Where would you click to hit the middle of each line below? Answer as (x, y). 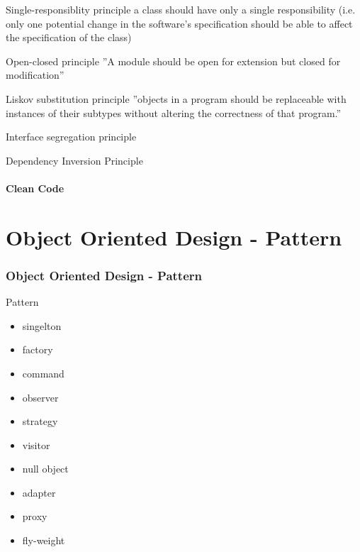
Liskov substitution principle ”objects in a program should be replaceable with (176, 98)
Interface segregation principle (71, 137)
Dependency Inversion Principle (74, 160)
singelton (42, 325)
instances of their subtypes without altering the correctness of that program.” (174, 112)
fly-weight (44, 540)
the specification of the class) (69, 37)
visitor (36, 445)
